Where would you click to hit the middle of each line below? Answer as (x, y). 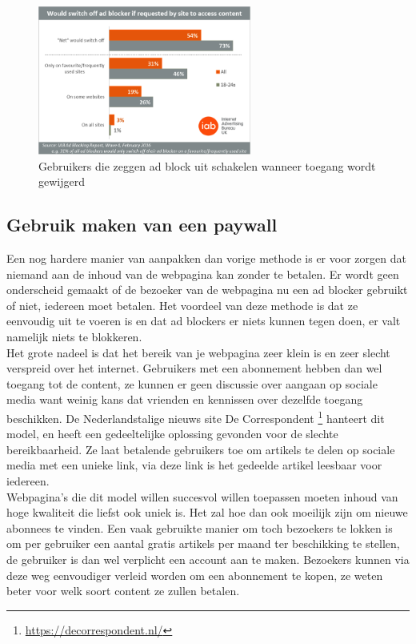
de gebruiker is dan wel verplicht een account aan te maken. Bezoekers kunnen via (208, 559)
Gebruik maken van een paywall (142, 225)
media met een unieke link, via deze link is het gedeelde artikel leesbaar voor (194, 465)
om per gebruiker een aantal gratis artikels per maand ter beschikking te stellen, (203, 543)
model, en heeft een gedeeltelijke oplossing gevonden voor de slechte (172, 434)
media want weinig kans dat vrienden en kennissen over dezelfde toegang (185, 399)
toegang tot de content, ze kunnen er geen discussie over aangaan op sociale (192, 383)
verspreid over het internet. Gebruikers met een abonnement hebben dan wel (194, 368)
